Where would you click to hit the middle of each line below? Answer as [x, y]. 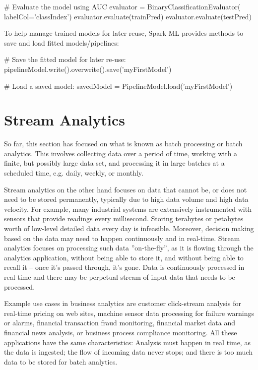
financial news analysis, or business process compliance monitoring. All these [121, 332]
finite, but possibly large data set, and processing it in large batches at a [114, 163]
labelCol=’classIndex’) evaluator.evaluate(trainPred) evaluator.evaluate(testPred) [128, 16]
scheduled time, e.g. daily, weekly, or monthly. [74, 173]
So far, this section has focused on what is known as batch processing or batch [123, 144]
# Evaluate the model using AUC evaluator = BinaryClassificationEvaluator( [122, 6]
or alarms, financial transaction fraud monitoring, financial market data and [120, 323]
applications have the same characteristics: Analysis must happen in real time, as [127, 342]
